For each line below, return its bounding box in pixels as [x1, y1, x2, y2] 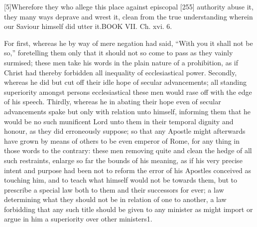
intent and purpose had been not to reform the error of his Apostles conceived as [4, 165, 252, 175]
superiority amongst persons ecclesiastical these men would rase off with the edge [4, 86, 252, 97]
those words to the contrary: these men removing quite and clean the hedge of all [4, 145, 252, 156]
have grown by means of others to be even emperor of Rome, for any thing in [4, 135, 240, 146]
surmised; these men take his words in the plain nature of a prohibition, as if [4, 57, 239, 67]
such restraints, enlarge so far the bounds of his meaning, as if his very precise [4, 155, 243, 165]
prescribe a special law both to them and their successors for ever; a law [4, 184, 224, 195]
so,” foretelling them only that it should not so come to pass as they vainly [4, 47, 233, 58]
